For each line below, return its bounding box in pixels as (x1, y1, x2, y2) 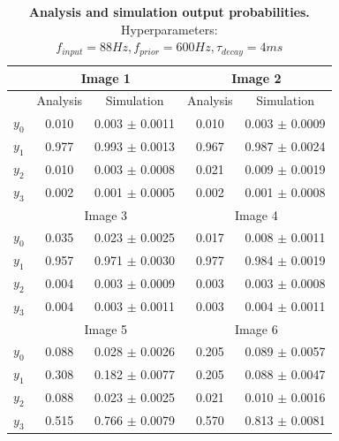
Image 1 (80, 68, 131, 87)
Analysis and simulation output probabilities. (28, 3, 310, 20)
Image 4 (235, 205, 278, 224)
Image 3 (84, 205, 128, 224)
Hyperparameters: (121, 19, 218, 38)
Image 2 (231, 68, 282, 87)
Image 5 (84, 319, 128, 338)
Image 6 (235, 319, 278, 338)
